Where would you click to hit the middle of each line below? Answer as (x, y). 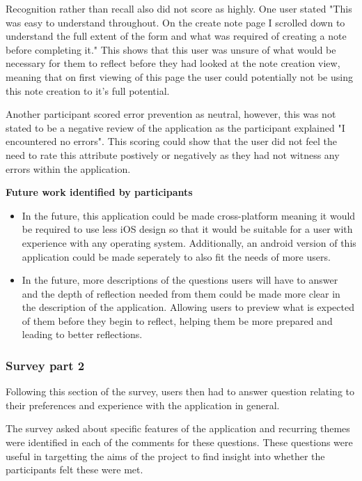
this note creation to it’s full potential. (88, 90)
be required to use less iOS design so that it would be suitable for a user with (187, 229)
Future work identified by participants (99, 192)
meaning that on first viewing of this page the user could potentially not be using (179, 76)
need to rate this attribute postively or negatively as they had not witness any (173, 154)
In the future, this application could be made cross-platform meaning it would (189, 215)
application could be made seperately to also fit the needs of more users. (176, 256)
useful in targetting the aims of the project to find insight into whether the (165, 456)
